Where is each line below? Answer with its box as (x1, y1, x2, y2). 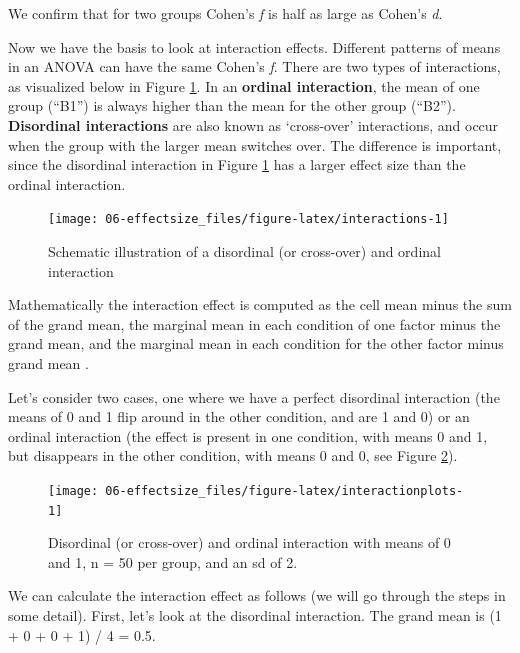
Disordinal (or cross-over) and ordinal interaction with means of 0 (48, 532, 451, 553)
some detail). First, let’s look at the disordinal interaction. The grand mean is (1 (8, 605, 502, 626)
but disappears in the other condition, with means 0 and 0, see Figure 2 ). (8, 445, 458, 466)
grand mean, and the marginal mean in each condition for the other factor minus (8, 333, 504, 354)
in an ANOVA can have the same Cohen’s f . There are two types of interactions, (8, 56, 501, 77)
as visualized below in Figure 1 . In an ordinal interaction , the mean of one (8, 75, 480, 96)
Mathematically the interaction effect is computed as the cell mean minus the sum (8, 294, 512, 315)
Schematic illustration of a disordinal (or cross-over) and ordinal (48, 241, 441, 261)
